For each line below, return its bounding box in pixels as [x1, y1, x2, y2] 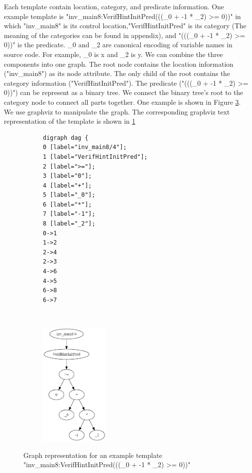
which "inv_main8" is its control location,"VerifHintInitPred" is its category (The [4, 20, 247, 31]
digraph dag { [43, 134, 89, 141]
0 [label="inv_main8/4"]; [43, 144, 127, 151]
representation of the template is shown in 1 [4, 116, 136, 126]
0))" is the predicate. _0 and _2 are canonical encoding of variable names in [4, 39, 233, 50]
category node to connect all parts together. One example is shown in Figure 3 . [4, 96, 241, 107]
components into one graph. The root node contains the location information [4, 58, 233, 69]
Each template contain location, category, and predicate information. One [4, 1, 224, 11]
